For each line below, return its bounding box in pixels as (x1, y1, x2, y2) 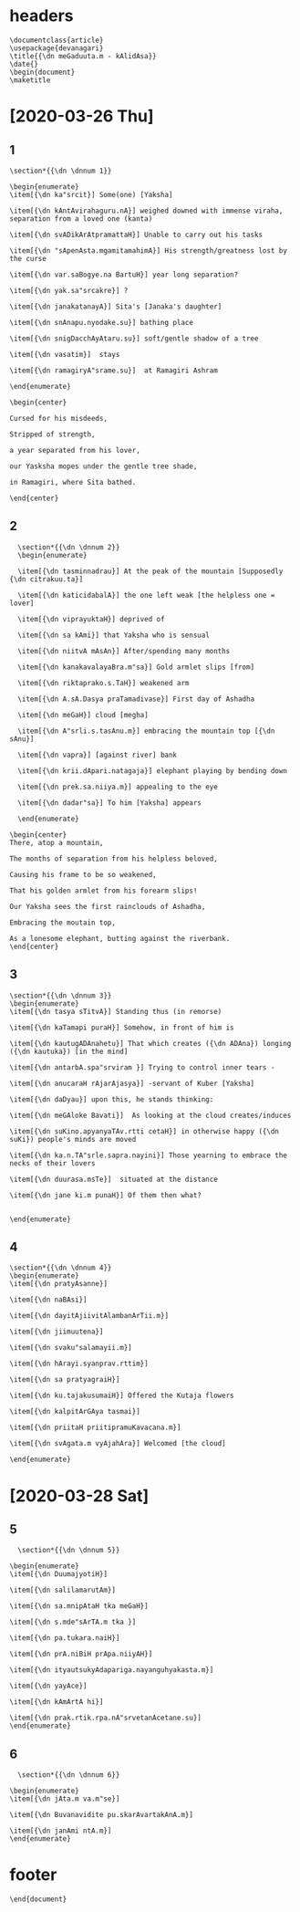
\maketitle (9, 75, 51, 85)
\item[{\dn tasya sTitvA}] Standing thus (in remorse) (9, 1007, 222, 1016)
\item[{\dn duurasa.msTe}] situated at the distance (9, 1175, 219, 1184)
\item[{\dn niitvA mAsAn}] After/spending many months (17, 646, 231, 655)
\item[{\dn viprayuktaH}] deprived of (17, 614, 166, 623)
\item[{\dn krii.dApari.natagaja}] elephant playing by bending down (17, 766, 287, 776)
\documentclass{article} (9, 36, 104, 45)
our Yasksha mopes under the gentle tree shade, (9, 462, 198, 471)
